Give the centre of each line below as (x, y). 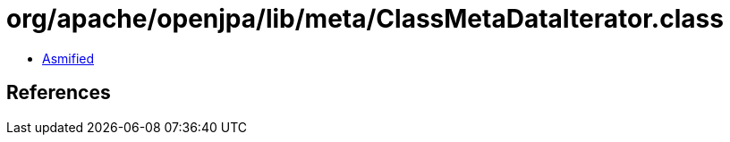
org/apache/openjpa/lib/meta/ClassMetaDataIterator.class (365, 19)
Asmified (68, 58)
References (59, 93)
